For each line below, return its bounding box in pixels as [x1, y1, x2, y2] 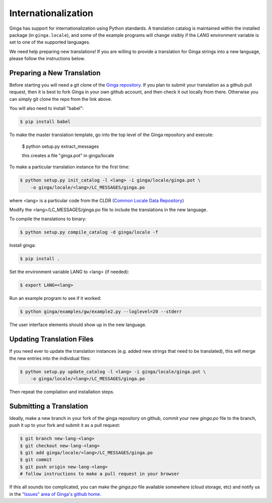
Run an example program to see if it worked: [9, 295, 102, 301]
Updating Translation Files [9, 335, 94, 344]
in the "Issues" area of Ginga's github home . [9, 491, 102, 497]
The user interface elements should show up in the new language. [9, 322, 147, 328]
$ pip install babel [20, 119, 71, 124]
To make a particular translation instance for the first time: [9, 164, 130, 170]
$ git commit [20, 457, 52, 463]
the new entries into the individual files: [9, 355, 91, 361]
